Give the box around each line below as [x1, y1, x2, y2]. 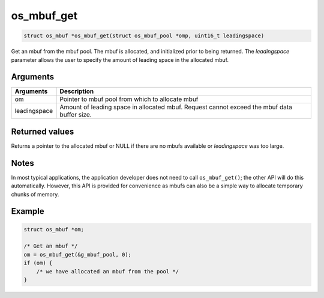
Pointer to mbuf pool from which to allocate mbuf [59, 95, 199, 103]
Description [59, 87, 94, 96]
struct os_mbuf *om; [23, 226, 84, 233]
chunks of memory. [11, 190, 59, 198]
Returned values [11, 126, 74, 136]
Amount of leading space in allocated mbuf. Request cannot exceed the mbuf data [59, 103, 292, 111]
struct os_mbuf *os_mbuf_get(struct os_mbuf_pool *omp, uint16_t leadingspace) [23, 32, 265, 39]
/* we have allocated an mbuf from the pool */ [36, 268, 179, 275]
